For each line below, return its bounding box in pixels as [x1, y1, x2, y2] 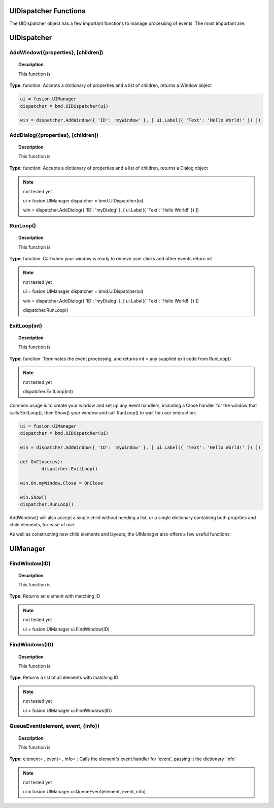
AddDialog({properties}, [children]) [9, 131, 99, 138]
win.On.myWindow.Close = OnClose [20, 480, 104, 486]
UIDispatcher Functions [9, 7, 86, 15]
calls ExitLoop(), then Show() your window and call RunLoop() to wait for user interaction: [9, 409, 196, 415]
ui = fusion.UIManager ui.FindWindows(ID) [23, 707, 112, 713]
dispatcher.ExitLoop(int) [23, 388, 73, 394]
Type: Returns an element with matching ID [9, 593, 100, 600]
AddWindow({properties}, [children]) [9, 49, 104, 56]
